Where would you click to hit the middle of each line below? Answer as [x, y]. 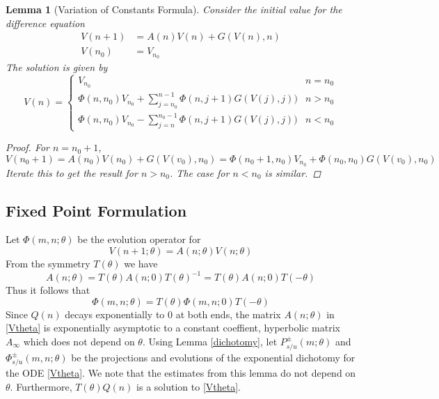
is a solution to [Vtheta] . [189, 386]
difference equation [45, 23]
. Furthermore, [41, 386]
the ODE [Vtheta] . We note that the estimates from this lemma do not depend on [181, 373]
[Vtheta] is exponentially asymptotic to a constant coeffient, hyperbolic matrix [173, 328]
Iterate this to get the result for [72, 172]
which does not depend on [79, 341]
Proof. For [28, 147]
